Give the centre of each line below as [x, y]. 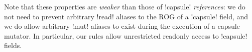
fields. [13, 45]
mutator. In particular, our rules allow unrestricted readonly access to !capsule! [126, 35]
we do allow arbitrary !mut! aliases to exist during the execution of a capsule [122, 26]
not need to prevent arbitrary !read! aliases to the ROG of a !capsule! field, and [126, 16]
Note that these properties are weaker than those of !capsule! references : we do [125, 6]
